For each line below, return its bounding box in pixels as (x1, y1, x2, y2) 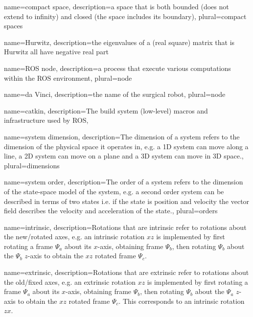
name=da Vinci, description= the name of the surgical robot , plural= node (4, 89, 226, 99)
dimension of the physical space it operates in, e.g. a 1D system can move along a (4, 141, 249, 151)
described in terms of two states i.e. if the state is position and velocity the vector (4, 196, 250, 206)
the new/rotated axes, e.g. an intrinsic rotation (4, 231, 145, 242)
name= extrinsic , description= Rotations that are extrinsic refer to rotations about (4, 267, 249, 277)
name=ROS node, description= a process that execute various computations (4, 63, 231, 73)
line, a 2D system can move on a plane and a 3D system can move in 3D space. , (4, 151, 244, 161)
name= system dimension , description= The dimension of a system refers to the (4, 131, 240, 141)
